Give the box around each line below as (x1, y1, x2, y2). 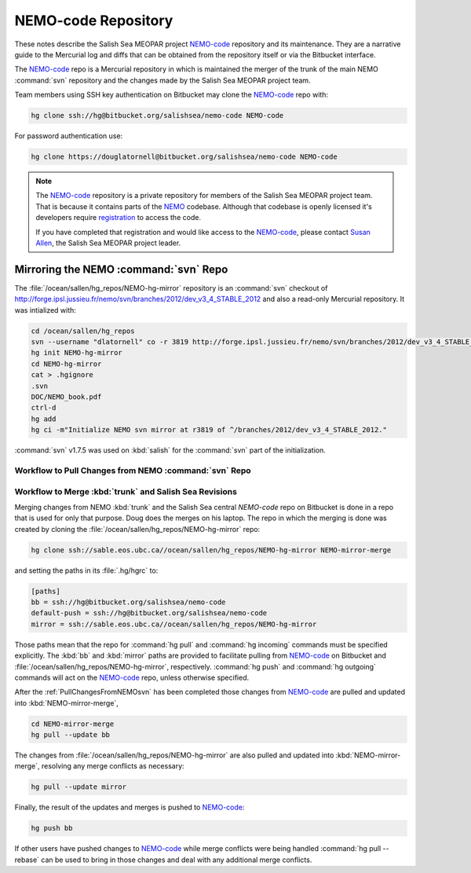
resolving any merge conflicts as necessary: (41, 761, 184, 771)
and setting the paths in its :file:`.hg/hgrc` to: (14, 566, 159, 575)
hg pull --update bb (31, 731, 110, 739)
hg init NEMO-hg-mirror (31, 348, 123, 358)
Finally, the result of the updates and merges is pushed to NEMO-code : (14, 802, 245, 812)
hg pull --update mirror (31, 783, 127, 791)
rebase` (14, 855, 39, 864)
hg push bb (31, 823, 73, 833)
